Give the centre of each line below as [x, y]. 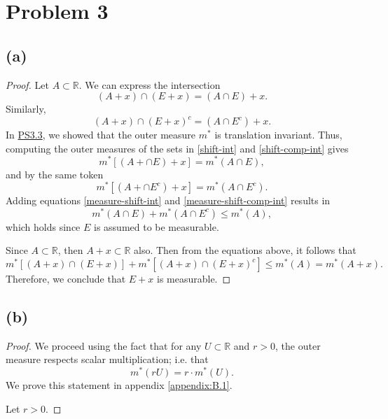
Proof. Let [27, 84]
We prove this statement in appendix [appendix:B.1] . [119, 385]
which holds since [43, 226]
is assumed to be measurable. [156, 226]
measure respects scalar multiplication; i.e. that [107, 359]
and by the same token [55, 174]
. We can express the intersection [150, 84]
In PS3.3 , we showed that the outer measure [101, 135]
